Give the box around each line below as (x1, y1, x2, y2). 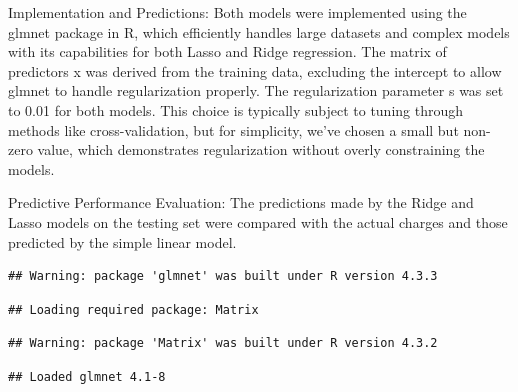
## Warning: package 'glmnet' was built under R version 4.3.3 (8, 269, 438, 284)
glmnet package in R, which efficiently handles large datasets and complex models (8, 21, 510, 42)
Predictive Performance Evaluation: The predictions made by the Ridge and (8, 192, 474, 213)
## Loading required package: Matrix (8, 302, 259, 317)
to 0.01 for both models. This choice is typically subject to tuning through (8, 99, 464, 120)
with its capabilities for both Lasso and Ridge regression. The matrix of (8, 41, 447, 62)
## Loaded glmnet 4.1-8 (8, 369, 166, 384)
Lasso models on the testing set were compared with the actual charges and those (8, 211, 508, 232)
